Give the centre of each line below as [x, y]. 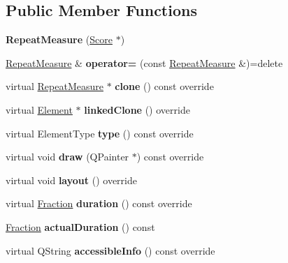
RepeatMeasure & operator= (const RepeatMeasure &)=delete [144, 62]
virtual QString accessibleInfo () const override [110, 250]
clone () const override [164, 86]
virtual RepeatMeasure [55, 86]
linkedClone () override [137, 109]
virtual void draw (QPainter [67, 157]
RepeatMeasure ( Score [59, 39]
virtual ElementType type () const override [100, 133]
